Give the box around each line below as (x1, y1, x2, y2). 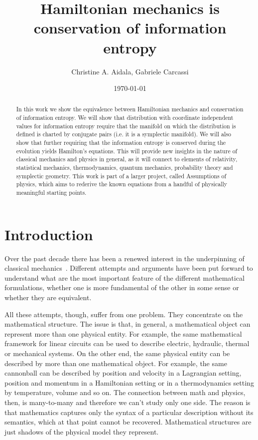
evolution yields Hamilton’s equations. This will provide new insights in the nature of (16, 146, 238, 155)
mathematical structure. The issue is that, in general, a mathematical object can (4, 319, 251, 329)
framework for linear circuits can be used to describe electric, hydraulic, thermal (4, 338, 250, 349)
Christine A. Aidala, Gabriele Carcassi (71, 66, 189, 76)
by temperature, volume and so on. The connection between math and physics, (4, 387, 246, 398)
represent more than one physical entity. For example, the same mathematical (4, 328, 242, 339)
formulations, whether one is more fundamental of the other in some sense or (4, 282, 239, 293)
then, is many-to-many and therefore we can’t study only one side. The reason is (4, 397, 251, 407)
